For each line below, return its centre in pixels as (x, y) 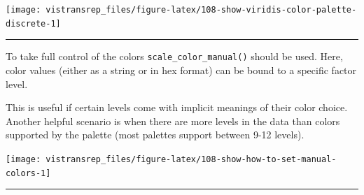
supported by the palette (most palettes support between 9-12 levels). (155, 135)
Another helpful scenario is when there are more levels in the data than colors (173, 121)
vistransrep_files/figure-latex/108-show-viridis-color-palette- (201, 10)
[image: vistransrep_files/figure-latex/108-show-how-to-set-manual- (171, 159)
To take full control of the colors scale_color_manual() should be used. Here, (174, 56)
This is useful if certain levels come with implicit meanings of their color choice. (177, 107)
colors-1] (28, 173)
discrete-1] (33, 23)
